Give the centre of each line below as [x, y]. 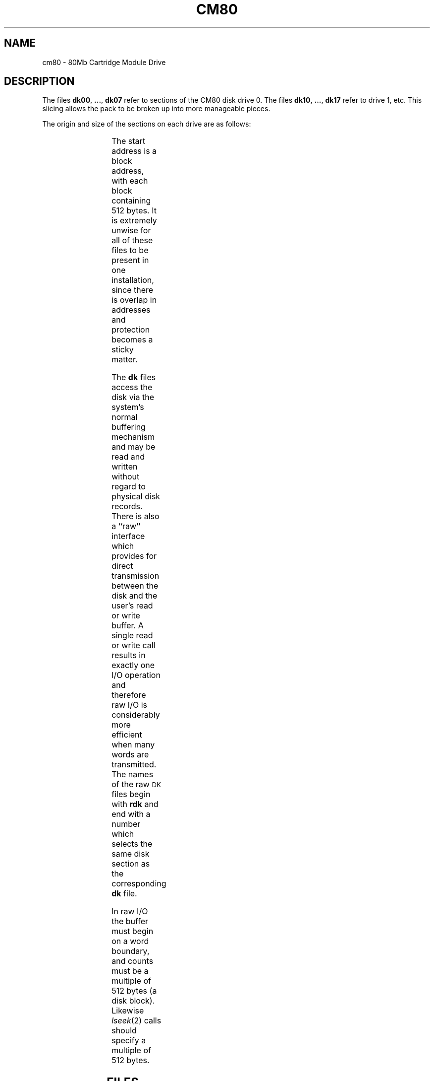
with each [130, 181]
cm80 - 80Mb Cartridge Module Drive [104, 62]
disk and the [135, 596]
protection [131, 330]
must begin [133, 931]
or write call [134, 645]
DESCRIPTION [39, 81]
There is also [136, 516]
